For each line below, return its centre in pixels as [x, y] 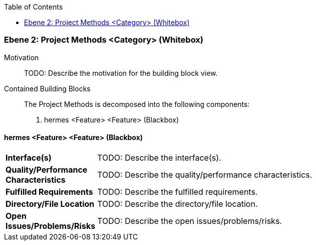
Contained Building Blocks [47, 88]
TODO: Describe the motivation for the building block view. [121, 73]
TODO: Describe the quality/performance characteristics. [205, 174]
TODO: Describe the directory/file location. [178, 204]
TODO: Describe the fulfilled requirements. [178, 192]
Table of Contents [34, 7]
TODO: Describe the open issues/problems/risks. [190, 221]
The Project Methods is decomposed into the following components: [137, 104]
